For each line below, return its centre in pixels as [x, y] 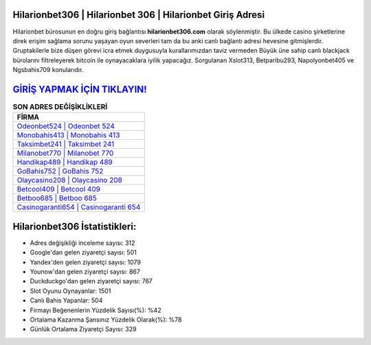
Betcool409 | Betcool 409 [59, 189]
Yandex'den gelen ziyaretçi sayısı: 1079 [85, 262]
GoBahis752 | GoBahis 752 [60, 171]
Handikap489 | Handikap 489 [65, 163]
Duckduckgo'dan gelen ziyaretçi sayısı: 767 [91, 281]
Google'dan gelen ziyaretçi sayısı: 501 [83, 252]
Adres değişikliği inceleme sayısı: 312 [82, 243]
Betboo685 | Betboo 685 [57, 198]
